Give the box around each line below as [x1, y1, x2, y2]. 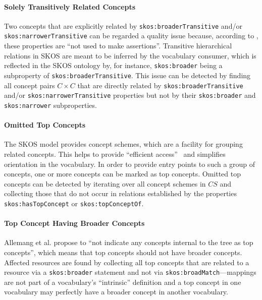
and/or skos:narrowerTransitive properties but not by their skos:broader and [4, 90, 256, 100]
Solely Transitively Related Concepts [4, 1, 136, 12]
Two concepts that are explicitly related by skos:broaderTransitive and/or [4, 20, 242, 31]
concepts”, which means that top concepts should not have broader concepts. [4, 247, 242, 257]
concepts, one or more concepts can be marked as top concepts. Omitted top [4, 168, 241, 179]
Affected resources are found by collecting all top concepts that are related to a [4, 257, 249, 267]
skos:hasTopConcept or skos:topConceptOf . [4, 198, 144, 208]
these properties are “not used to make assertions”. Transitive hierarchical [4, 40, 232, 51]
